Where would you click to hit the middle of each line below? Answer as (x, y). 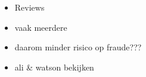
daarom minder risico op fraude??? (78, 47)
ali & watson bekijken (54, 67)
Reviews (29, 7)
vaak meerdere (41, 27)
